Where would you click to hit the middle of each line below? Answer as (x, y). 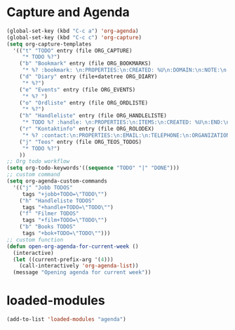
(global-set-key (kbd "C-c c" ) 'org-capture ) (74, 37)
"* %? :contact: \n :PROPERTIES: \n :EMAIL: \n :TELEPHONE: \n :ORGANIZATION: (127, 135)
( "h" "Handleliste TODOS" (57, 201)
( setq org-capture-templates (49, 44)
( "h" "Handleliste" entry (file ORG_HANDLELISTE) (93, 116)
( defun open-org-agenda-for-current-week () (73, 246)
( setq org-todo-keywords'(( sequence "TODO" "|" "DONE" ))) (93, 168)
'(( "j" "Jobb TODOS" (43, 187)
